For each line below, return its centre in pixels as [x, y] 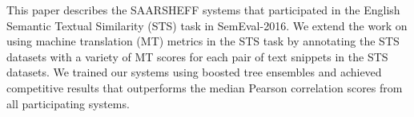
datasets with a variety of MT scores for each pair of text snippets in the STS [197, 56]
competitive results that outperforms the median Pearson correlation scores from [205, 87]
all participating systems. [68, 103]
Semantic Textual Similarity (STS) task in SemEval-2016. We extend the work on [207, 25]
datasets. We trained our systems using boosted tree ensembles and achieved [194, 72]
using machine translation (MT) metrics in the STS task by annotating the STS [203, 41]
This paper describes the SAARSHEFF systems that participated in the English [203, 10]
